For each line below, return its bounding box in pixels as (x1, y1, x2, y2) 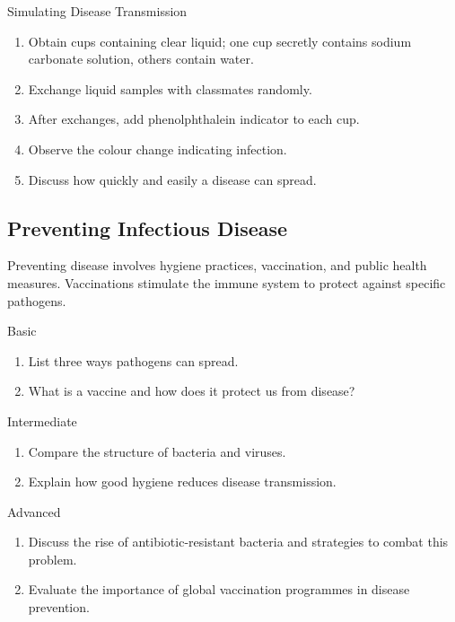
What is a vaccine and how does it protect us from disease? (28, 381, 355, 400)
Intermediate (7, 411, 77, 430)
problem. (28, 549, 77, 568)
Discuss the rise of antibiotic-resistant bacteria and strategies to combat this (28, 532, 449, 551)
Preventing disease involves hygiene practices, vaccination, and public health (7, 256, 427, 275)
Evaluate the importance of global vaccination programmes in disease (28, 580, 410, 599)
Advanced (7, 502, 61, 521)
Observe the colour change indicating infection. (28, 139, 287, 158)
